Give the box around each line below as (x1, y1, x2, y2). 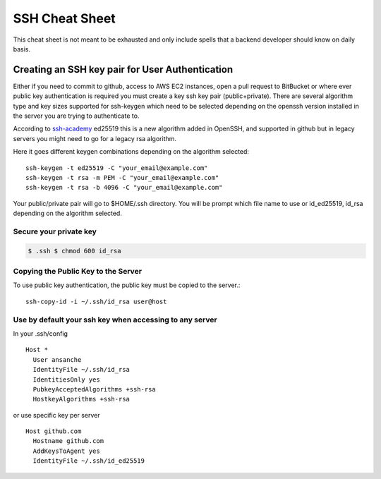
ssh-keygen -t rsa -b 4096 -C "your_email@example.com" (25, 183, 223, 192)
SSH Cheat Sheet (13, 11, 116, 26)
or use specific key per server (13, 411, 100, 419)
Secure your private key (13, 226, 97, 236)
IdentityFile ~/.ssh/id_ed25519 (32, 457, 145, 465)
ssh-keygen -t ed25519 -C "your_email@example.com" (25, 164, 208, 172)
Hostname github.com (32, 437, 104, 445)
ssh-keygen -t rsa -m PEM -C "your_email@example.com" (25, 174, 219, 181)
